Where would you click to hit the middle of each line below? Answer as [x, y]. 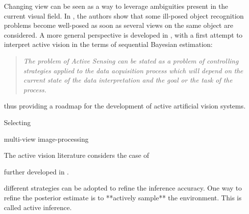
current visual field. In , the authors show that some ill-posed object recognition [124, 15]
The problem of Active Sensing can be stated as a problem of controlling [131, 60]
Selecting [17, 122]
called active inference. [38, 207]
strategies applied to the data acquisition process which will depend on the [133, 70]
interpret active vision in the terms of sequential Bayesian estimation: [108, 44]
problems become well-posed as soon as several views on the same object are [119, 25]
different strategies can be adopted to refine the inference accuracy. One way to [123, 188]
